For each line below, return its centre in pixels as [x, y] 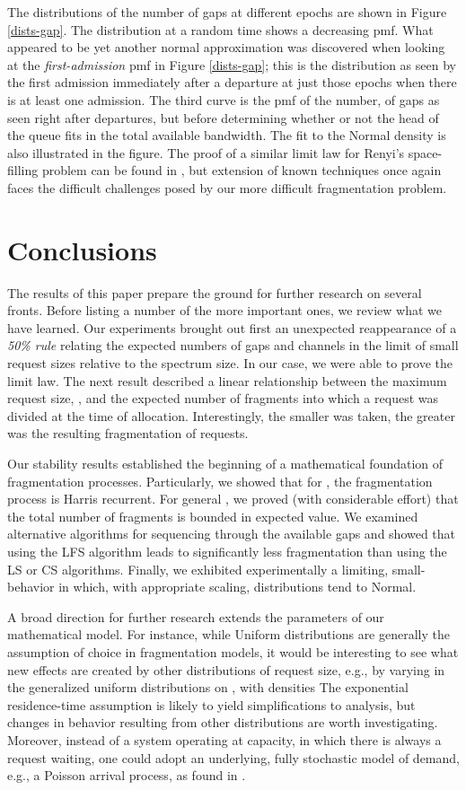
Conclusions [82, 249]
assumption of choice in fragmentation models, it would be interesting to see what [233, 651]
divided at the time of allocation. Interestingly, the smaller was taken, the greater [231, 415]
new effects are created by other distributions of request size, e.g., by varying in [226, 669]
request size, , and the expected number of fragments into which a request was [223, 398]
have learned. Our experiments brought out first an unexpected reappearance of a [232, 327]
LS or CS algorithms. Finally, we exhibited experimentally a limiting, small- [216, 569]
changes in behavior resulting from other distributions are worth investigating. [223, 722]
